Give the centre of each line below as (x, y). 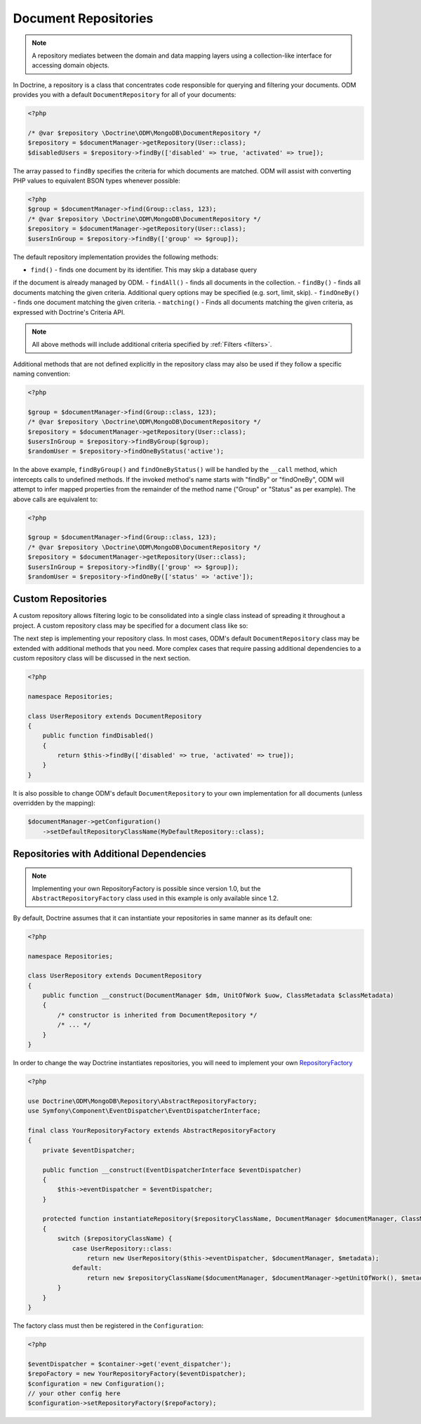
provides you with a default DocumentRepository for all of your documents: (125, 95)
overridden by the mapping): (54, 803)
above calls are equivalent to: (55, 499)
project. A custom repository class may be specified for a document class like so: (131, 626)
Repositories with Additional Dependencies (110, 854)
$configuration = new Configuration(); (96, 1384)
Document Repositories (83, 18)
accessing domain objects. (71, 65)
